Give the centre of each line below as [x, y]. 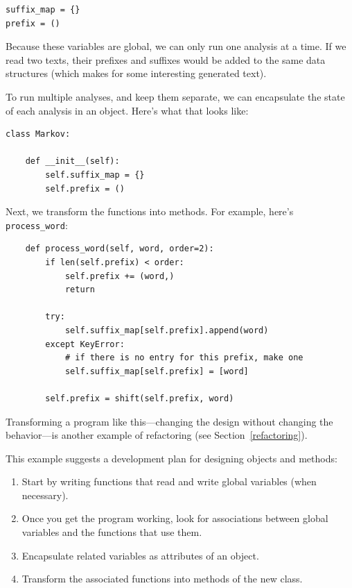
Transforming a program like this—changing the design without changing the [169, 421]
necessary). [45, 495]
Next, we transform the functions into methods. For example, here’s [150, 211]
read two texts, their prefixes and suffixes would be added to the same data [166, 59]
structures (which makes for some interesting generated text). [136, 73]
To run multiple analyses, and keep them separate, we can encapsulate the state [175, 96]
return [80, 290]
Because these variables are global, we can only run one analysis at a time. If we [176, 46]
